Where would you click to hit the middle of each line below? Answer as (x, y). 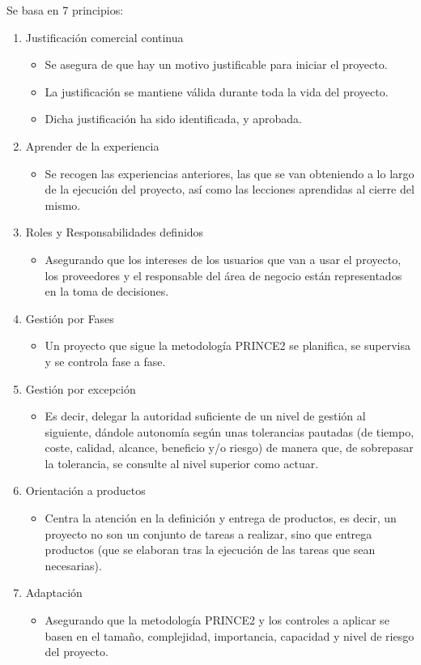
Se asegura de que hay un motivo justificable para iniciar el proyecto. (216, 64)
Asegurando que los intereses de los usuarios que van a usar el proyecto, (223, 259)
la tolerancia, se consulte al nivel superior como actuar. (182, 463)
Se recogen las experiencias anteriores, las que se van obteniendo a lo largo (230, 173)
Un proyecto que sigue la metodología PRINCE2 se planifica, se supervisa (228, 345)
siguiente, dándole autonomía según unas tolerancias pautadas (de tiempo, (230, 431)
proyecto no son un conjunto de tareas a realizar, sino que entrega (208, 533)
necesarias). (73, 565)
